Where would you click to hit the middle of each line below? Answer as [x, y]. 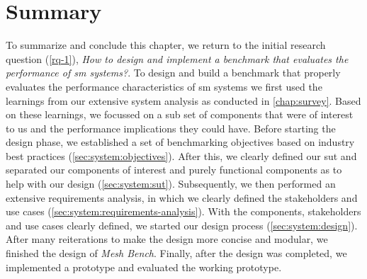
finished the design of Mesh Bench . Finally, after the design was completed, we [176, 253]
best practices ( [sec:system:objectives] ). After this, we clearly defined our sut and [181, 155]
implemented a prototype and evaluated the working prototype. [144, 267]
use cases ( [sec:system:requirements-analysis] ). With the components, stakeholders [183, 211]
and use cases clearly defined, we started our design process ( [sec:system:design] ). [182, 225]
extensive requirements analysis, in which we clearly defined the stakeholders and [182, 197]
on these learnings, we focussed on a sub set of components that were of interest [180, 114]
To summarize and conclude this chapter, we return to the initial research [166, 45]
